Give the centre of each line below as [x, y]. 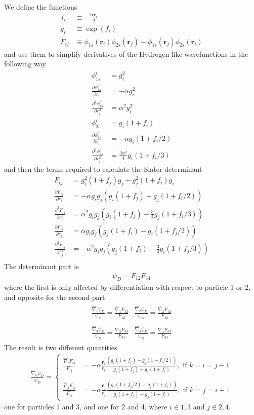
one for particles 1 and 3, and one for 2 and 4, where [86, 407]
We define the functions [41, 7]
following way [25, 64]
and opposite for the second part [55, 297]
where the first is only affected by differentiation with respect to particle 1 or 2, [127, 287]
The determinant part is [41, 266]
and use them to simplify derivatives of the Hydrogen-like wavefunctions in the [126, 53]
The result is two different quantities [61, 347]
